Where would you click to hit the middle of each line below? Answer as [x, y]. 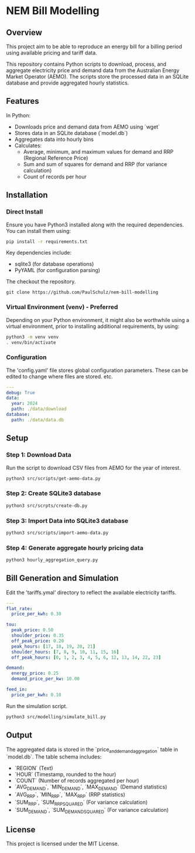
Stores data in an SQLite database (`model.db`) [71, 133]
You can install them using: [39, 231]
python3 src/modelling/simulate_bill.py [56, 717]
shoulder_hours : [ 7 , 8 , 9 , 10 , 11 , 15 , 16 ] [65, 652]
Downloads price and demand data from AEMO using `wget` [87, 127]
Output [19, 735]
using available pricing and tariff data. [52, 53]
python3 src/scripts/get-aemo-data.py [53, 478]
